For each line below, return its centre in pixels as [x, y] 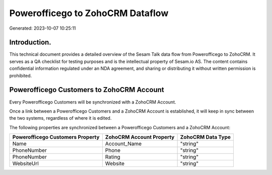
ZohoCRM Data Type [206, 137]
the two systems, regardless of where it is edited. [60, 118]
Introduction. [30, 42]
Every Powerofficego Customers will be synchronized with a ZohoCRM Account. [93, 102]
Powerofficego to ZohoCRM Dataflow [89, 13]
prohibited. [21, 75]
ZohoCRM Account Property [140, 137]
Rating [113, 157]
